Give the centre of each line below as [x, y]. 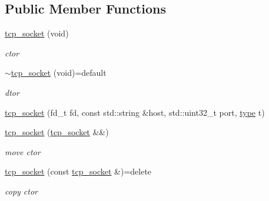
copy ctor [21, 191]
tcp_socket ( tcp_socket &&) [57, 132]
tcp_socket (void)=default [59, 73]
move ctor [23, 151]
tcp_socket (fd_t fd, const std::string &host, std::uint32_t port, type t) [135, 112]
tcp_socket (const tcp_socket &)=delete [78, 171]
